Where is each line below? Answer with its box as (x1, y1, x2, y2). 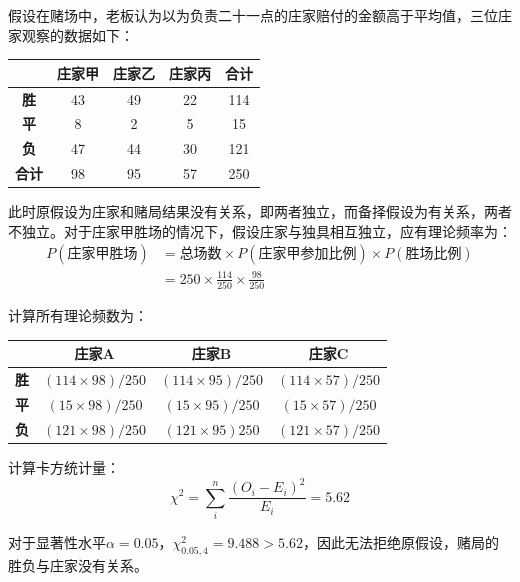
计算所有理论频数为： (8, 305, 148, 326)
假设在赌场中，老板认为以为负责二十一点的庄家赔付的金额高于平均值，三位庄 (8, 5, 512, 25)
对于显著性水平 (8, 531, 106, 552)
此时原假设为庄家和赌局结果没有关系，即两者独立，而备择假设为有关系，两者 (8, 201, 512, 222)
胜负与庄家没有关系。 (8, 554, 148, 575)
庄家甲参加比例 (258, 247, 357, 262)
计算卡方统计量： (8, 456, 120, 477)
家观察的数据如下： (8, 24, 134, 45)
